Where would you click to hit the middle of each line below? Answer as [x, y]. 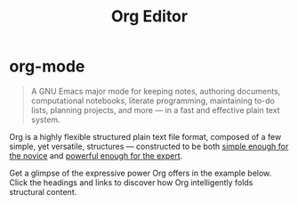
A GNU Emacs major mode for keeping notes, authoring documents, [156, 91]
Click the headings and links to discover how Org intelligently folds [131, 182]
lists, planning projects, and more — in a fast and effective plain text [155, 110]
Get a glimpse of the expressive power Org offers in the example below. [141, 173]
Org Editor [149, 16]
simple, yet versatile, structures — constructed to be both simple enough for [149, 146]
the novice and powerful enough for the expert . [96, 155]
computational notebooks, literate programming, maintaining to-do [153, 101]
